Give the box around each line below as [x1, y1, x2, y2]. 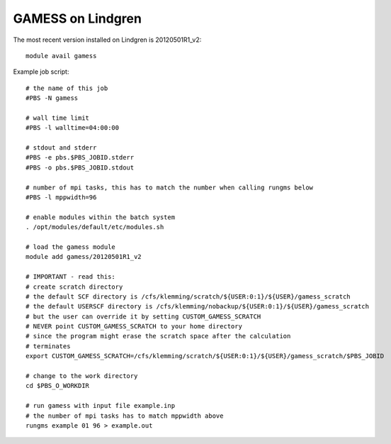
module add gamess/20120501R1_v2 [25, 252, 142, 261]
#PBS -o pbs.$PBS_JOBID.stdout [25, 163, 135, 172]
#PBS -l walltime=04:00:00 [25, 124, 120, 132]
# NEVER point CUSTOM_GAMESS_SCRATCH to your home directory [25, 323, 242, 331]
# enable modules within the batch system [25, 213, 176, 221]
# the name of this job [25, 84, 108, 92]
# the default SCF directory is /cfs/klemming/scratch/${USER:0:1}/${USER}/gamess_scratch [25, 292, 351, 301]
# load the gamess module [25, 243, 116, 251]
